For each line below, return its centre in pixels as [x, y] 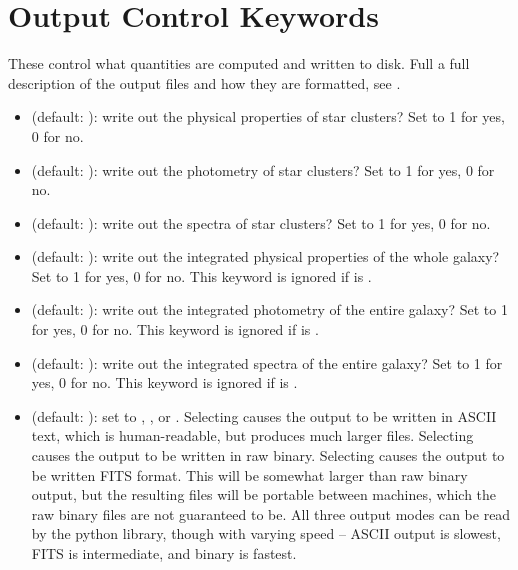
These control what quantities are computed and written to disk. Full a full [239, 63]
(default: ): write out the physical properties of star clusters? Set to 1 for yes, [268, 116]
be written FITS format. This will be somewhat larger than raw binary [249, 474]
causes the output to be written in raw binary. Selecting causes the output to [268, 455]
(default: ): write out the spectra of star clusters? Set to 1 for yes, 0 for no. [261, 222]
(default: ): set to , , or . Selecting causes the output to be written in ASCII [264, 415]
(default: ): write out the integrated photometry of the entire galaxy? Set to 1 [269, 309]
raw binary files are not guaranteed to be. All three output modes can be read [271, 513]
